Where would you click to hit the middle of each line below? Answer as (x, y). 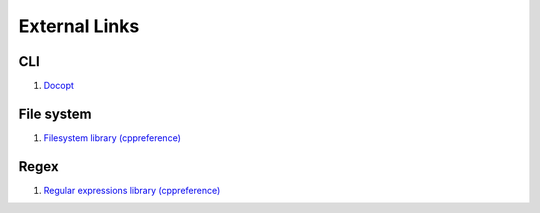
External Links (79, 26)
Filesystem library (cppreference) (112, 137)
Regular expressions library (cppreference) (132, 190)
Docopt (59, 86)
